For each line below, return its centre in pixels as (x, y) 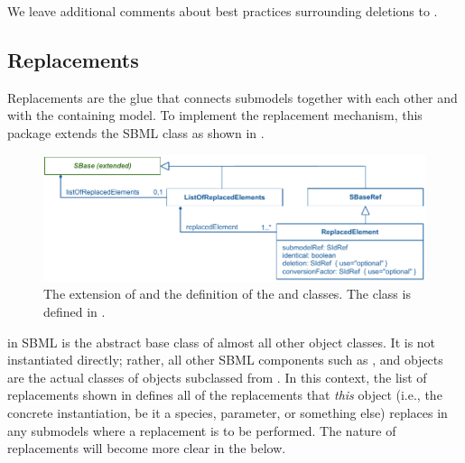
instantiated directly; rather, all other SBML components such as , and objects (225, 360)
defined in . (74, 312)
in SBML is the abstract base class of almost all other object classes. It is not (222, 342)
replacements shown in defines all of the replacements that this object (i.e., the (225, 395)
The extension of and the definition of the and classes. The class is (227, 294)
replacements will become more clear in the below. (147, 448)
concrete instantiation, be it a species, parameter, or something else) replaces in (228, 412)
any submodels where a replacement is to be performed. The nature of (202, 430)
